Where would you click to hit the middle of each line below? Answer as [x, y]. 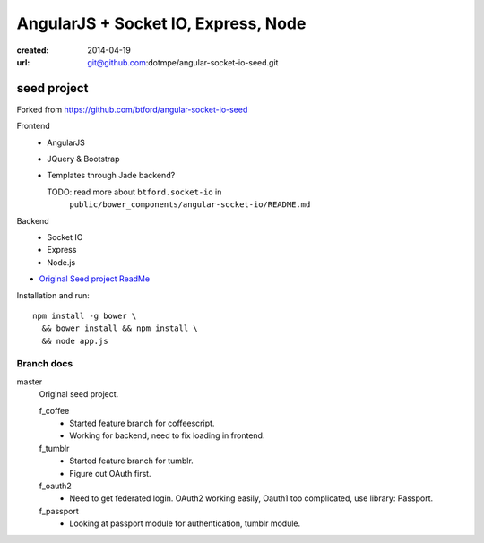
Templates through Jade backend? [111, 176]
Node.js [61, 262]
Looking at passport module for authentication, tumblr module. [185, 523]
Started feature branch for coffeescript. [142, 423]
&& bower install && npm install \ [120, 328]
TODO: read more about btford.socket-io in [134, 192]
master [30, 382]
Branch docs [45, 364]
